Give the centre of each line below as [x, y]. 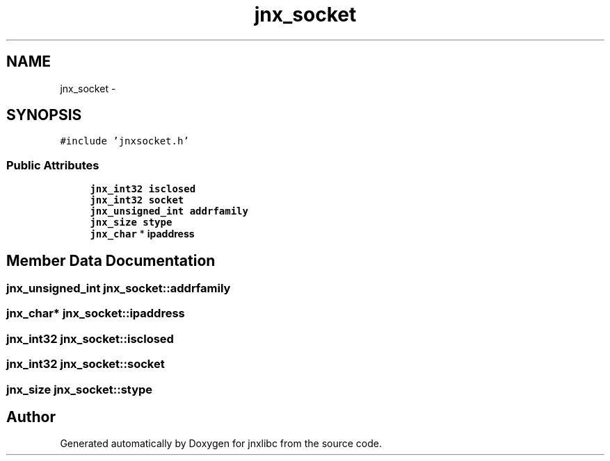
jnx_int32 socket [137, 200]
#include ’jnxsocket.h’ [125, 141]
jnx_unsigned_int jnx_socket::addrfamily [119, 288]
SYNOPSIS [44, 115]
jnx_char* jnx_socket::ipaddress [96, 313]
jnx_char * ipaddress [142, 234]
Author [31, 417]
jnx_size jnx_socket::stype [80, 389]
